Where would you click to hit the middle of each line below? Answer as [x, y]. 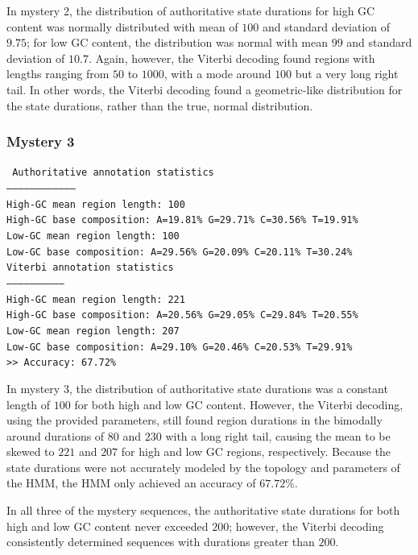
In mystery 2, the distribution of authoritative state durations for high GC [191, 10]
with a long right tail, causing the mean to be [278, 435]
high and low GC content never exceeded [108, 526]
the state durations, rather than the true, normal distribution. [160, 105]
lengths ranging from [58, 74]
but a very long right [347, 74]
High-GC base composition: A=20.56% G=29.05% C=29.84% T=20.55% [182, 315]
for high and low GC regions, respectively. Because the [256, 451]
